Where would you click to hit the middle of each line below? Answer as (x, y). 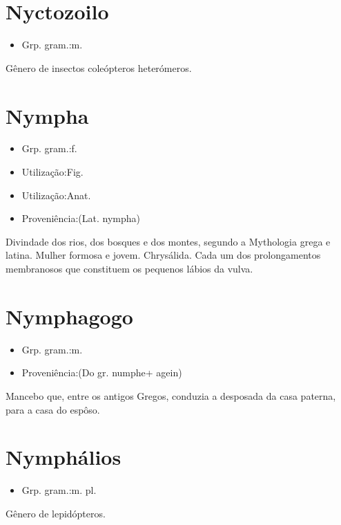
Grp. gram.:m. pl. (59, 490)
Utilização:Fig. (52, 172)
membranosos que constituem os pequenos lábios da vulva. (129, 268)
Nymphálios (64, 457)
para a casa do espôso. (53, 409)
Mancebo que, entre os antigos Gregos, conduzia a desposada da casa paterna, (171, 395)
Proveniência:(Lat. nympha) (81, 218)
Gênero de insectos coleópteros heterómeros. (99, 67)
